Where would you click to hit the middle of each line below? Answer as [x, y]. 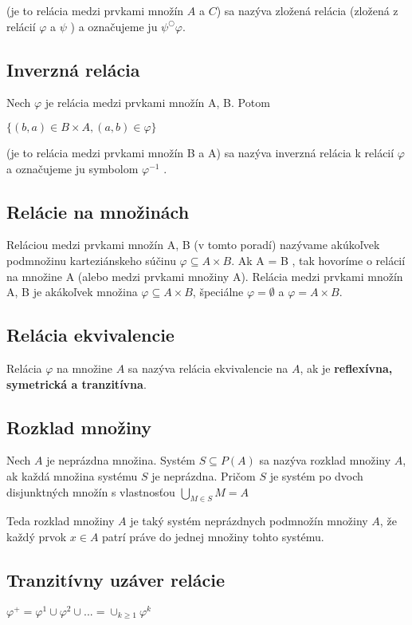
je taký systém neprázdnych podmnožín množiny [249, 521]
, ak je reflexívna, [346, 368]
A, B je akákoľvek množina [72, 292]
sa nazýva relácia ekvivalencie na [208, 368]
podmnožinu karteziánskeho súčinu [91, 260]
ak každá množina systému [72, 475]
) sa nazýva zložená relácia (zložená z [307, 10]
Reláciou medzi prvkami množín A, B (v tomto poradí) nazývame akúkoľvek [193, 245]
